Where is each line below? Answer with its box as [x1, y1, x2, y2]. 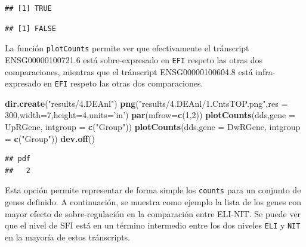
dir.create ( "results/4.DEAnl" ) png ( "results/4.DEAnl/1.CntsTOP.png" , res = [5, 97, 288, 109]
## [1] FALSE [5, 24, 56, 33]
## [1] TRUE [5, 4, 52, 13]
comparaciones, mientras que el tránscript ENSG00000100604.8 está [5, 65, 253, 78]
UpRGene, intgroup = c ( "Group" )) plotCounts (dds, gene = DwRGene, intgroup [5, 120, 301, 132]
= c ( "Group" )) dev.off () [5, 132, 95, 144]
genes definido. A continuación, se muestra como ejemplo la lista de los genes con [5, 195, 302, 208]
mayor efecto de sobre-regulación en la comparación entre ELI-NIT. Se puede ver [5, 207, 301, 220]
